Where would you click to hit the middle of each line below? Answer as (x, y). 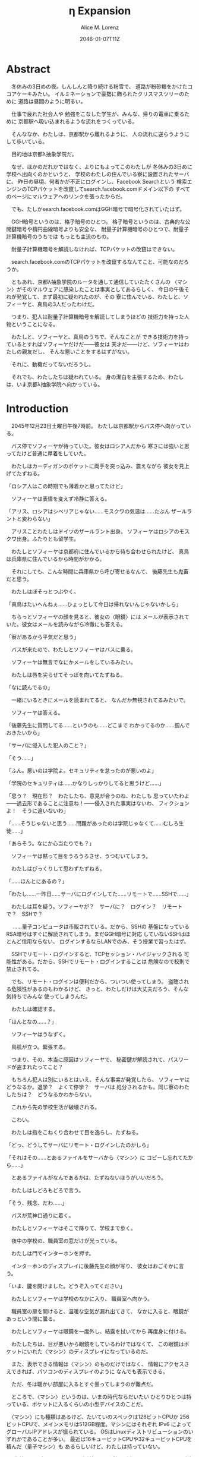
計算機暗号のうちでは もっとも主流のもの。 (59, 236)
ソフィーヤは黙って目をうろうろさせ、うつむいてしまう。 (81, 856)
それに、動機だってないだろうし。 (53, 364)
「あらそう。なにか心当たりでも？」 (50, 843)
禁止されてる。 (24, 969)
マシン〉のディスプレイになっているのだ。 (99, 1351)
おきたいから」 (24, 733)
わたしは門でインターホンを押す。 (53, 1253)
